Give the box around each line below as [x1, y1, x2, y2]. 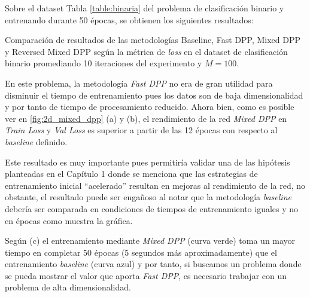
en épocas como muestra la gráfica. [5, 214, 133, 226]
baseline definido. [5, 135, 68, 148]
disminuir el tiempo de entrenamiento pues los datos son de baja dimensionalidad [5, 88, 303, 101]
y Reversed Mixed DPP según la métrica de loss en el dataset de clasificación [5, 45, 288, 57]
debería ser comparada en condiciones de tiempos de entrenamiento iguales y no [5, 202, 299, 215]
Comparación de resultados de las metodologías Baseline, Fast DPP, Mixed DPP [5, 33, 301, 46]
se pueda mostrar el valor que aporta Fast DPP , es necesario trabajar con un [5, 269, 287, 281]
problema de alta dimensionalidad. [5, 281, 131, 293]
